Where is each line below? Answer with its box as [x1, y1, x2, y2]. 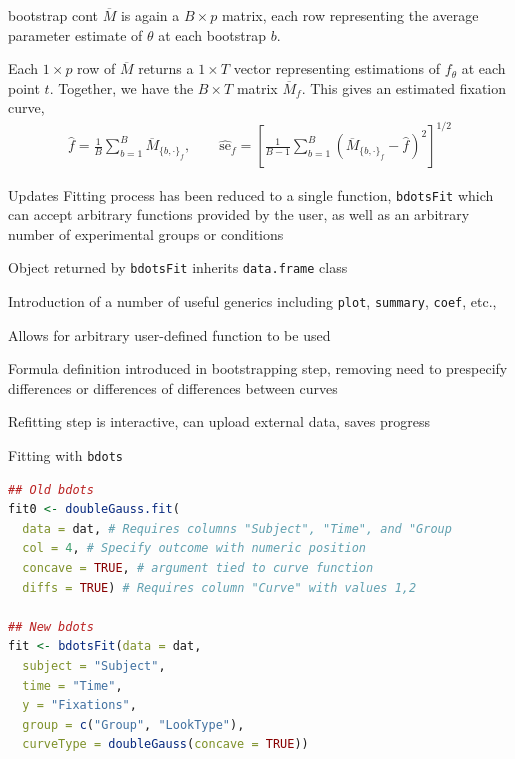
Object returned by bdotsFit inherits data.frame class [8, 257, 348, 278]
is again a [120, 5, 180, 25]
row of [77, 58, 116, 79]
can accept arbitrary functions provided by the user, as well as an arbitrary [8, 204, 470, 225]
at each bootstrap [158, 24, 267, 45]
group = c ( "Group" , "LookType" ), [22, 717, 245, 732]
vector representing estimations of [233, 58, 441, 79]
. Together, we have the [49, 77, 194, 98]
